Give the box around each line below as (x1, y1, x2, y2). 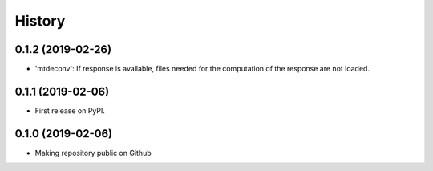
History (14, 12, 66, 30)
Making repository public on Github (34, 148, 152, 157)
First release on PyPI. (34, 105, 106, 116)
